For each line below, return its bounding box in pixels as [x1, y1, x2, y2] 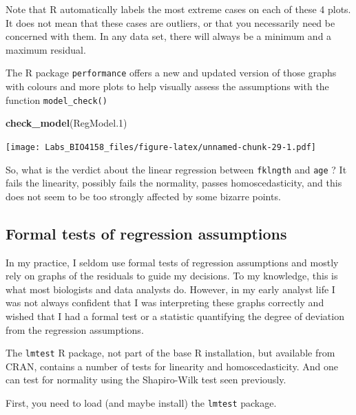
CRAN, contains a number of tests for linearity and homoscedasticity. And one [6, 359, 338, 373]
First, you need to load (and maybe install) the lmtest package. [6, 395, 277, 409]
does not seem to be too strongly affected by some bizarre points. [6, 189, 281, 203]
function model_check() [6, 92, 107, 107]
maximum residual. [6, 42, 86, 56]
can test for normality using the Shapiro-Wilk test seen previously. [6, 372, 286, 387]
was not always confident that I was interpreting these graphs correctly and [6, 295, 324, 310]
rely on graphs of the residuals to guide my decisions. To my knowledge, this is [6, 268, 338, 283]
